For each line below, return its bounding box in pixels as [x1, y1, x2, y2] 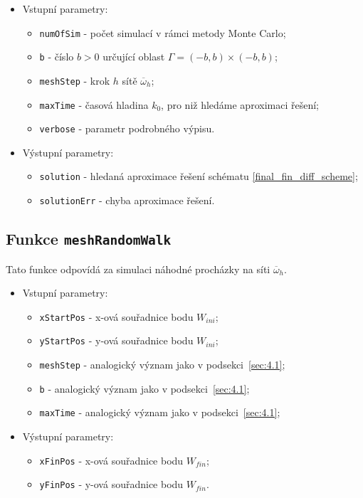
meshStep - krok [39, 73, 110, 88]
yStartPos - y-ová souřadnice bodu [39, 333, 194, 348]
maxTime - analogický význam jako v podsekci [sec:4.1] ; [39, 405, 280, 420]
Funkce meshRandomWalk [6, 228, 172, 250]
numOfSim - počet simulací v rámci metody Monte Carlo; [39, 25, 286, 40]
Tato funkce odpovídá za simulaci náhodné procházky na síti [6, 261, 270, 276]
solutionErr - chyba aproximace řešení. [39, 193, 215, 208]
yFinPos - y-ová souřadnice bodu [39, 477, 184, 492]
